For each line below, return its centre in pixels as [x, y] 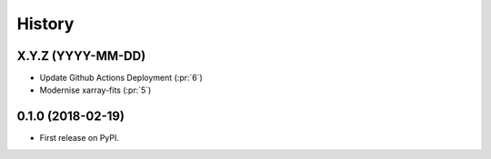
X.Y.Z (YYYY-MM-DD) [81, 56]
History [45, 24]
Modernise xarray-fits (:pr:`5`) [95, 90]
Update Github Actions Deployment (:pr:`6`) [121, 78]
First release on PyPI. [80, 138]
